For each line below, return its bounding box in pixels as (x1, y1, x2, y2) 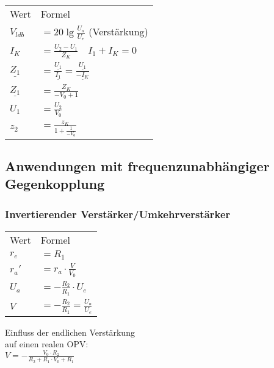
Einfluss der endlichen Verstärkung (5, 325, 135, 338)
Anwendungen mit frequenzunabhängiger (5, 157, 270, 175)
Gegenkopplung (5, 174, 105, 193)
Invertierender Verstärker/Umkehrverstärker (5, 206, 231, 221)
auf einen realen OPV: (5, 338, 88, 350)
